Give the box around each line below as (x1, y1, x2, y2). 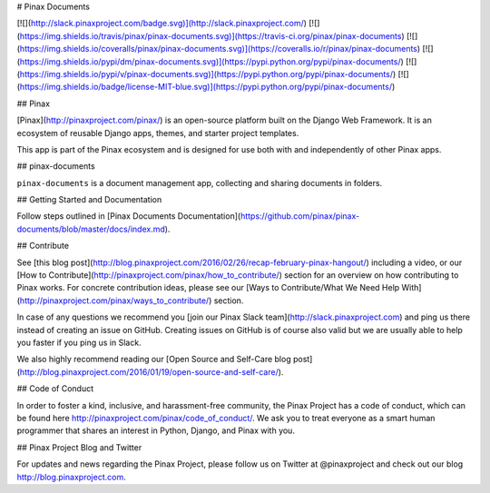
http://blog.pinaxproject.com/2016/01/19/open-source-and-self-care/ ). (19, 366, 284, 377)
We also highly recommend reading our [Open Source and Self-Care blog (16, 354, 291, 365)
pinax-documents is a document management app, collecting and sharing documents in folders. (16, 177, 383, 188)
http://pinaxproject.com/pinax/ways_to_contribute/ (19, 295, 210, 306)
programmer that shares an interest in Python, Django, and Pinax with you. (16, 425, 295, 436)
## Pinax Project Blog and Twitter (16, 441, 142, 453)
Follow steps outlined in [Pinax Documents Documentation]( (16, 211, 241, 222)
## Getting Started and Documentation (16, 194, 162, 205)
